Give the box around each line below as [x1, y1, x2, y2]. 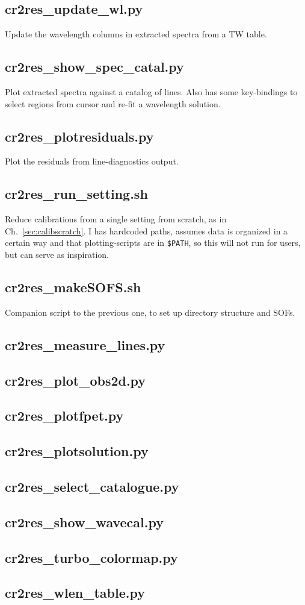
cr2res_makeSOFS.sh [5, 278, 141, 296]
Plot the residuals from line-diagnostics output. [5, 155, 179, 168]
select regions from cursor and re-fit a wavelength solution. [5, 97, 221, 110]
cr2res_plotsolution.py [5, 442, 149, 460]
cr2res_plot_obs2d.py [5, 371, 146, 389]
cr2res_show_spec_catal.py [5, 57, 184, 76]
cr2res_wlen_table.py [5, 583, 145, 602]
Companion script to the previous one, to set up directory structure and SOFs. [5, 306, 295, 318]
